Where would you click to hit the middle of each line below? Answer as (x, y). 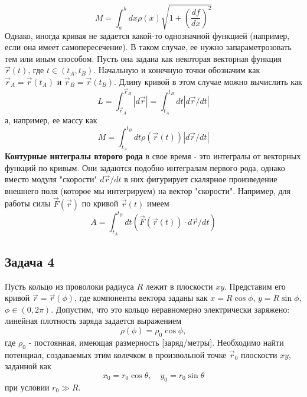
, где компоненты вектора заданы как (141, 298)
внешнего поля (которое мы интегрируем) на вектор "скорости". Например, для (148, 190)
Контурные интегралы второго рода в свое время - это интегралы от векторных (153, 156)
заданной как (28, 366)
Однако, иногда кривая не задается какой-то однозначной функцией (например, (147, 35)
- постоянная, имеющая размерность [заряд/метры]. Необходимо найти (156, 342)
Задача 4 (30, 261)
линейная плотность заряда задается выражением (93, 321)
